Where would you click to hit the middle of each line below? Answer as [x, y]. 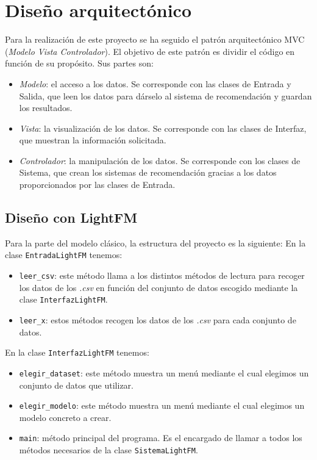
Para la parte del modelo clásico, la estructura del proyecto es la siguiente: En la [155, 243]
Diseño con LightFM [71, 217]
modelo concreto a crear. [65, 417]
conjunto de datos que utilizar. [76, 385]
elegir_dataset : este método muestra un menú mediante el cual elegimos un [164, 372]
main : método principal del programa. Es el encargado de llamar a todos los [161, 438]
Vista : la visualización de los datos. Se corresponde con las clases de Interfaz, [163, 128]
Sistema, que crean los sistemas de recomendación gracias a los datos [148, 172]
